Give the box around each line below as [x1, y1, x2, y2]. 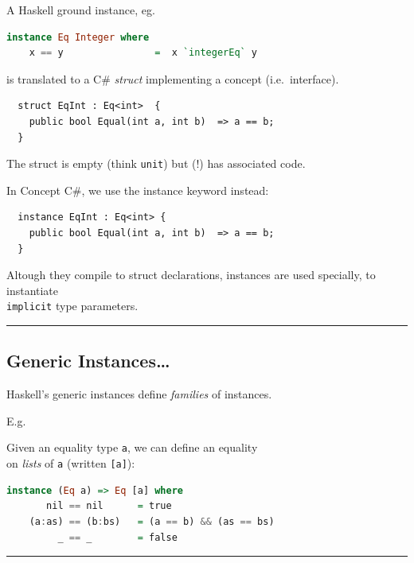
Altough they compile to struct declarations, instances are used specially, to [6, 266, 376, 283]
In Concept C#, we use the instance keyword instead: [6, 181, 269, 198]
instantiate [6, 281, 59, 298]
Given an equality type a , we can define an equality [6, 439, 258, 456]
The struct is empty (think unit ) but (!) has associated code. [6, 155, 306, 172]
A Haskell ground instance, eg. [6, 2, 155, 17]
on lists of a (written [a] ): [6, 455, 135, 472]
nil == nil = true [46, 500, 172, 512]
